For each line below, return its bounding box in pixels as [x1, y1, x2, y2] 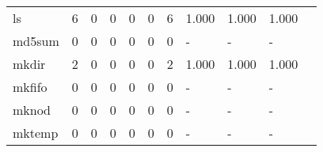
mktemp [13, 123, 59, 142]
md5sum [13, 32, 59, 50]
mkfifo [13, 78, 47, 96]
